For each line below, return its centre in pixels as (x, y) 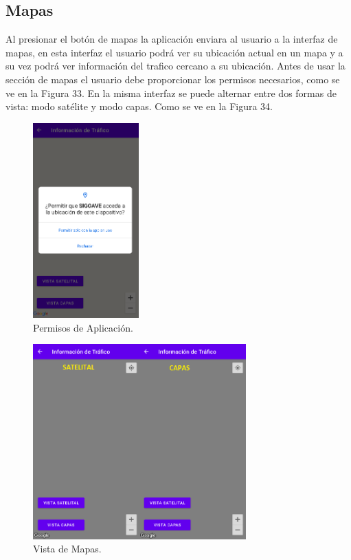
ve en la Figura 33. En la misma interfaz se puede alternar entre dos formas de (171, 93)
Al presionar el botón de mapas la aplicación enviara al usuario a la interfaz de (172, 39)
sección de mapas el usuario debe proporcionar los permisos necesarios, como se (173, 79)
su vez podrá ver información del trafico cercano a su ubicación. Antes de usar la (175, 66)
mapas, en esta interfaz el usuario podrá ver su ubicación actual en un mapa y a (174, 52)
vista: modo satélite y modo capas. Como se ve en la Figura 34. (139, 106)
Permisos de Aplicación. (83, 327)
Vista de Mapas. (67, 549)
